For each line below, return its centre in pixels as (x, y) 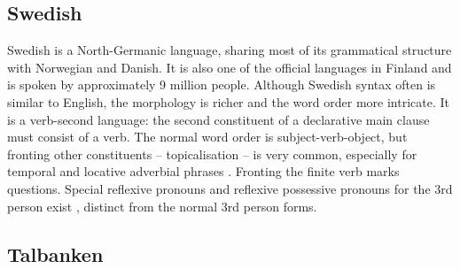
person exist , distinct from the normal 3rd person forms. (162, 206)
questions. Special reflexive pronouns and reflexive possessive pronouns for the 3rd (230, 188)
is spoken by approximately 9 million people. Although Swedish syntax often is (222, 85)
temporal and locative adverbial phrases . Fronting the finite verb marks (203, 171)
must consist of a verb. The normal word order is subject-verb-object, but (207, 137)
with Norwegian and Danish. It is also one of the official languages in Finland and (230, 67)
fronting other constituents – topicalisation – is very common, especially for (212, 154)
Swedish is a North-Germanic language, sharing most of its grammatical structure (230, 50)
